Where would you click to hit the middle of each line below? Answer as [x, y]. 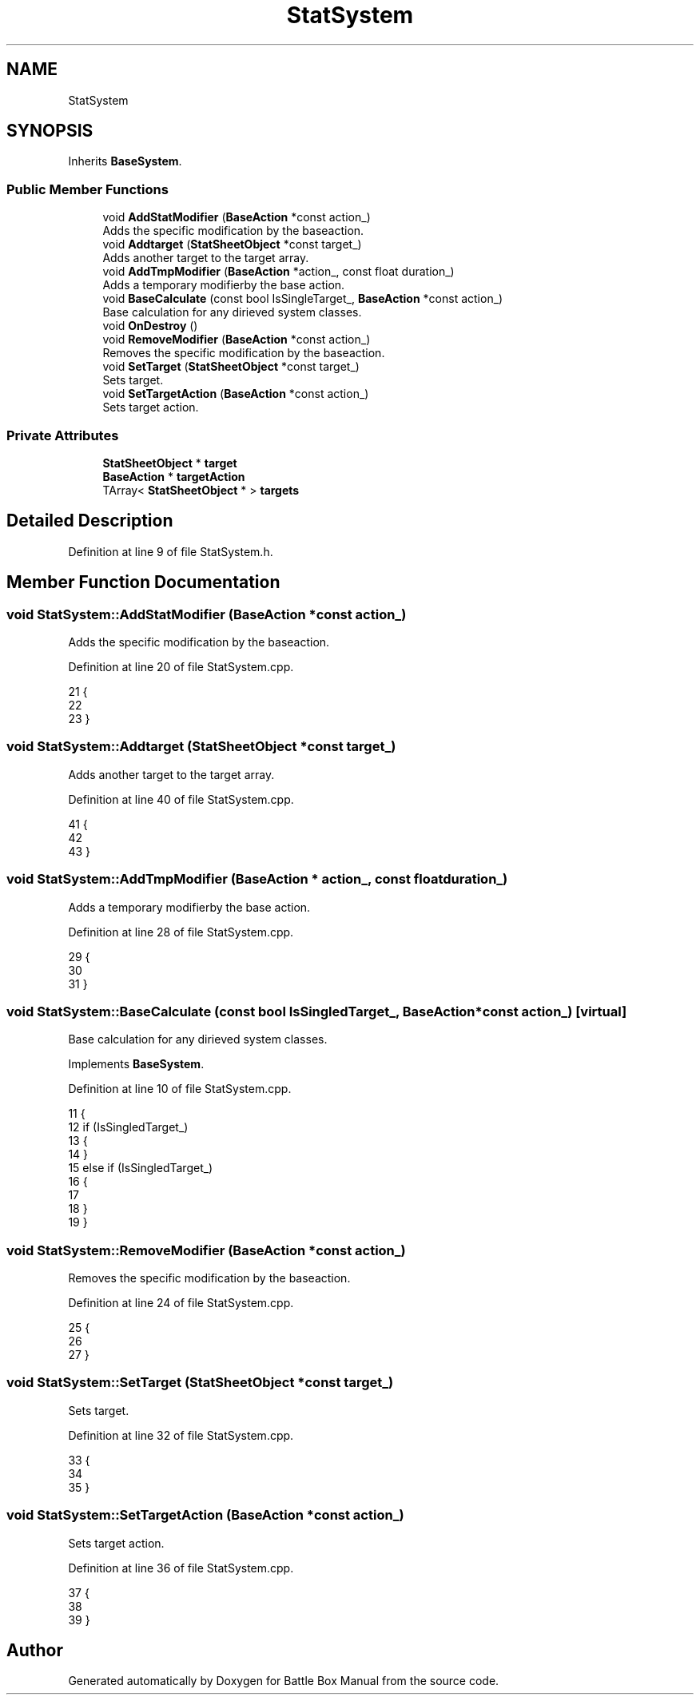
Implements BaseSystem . [136, 1064]
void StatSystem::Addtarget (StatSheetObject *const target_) [201, 747]
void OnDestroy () [150, 326]
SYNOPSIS [50, 131]
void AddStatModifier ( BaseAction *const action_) [237, 217]
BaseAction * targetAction [174, 476]
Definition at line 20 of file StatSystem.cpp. [181, 667]
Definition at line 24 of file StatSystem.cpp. [181, 1303]
